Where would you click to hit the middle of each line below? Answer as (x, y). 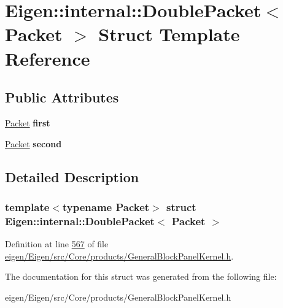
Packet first (28, 122)
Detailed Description (72, 176)
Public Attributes (62, 97)
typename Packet (106, 206)
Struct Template (169, 34)
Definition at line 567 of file (57, 244)
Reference (48, 58)
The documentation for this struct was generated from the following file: (141, 276)
